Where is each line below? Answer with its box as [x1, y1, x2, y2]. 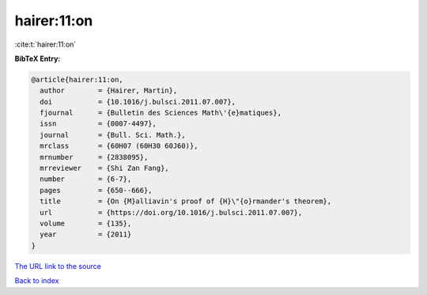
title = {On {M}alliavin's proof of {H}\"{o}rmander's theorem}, [40, 197, 332, 206]
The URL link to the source [14, 261, 102, 270]
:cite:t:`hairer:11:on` [14, 40, 77, 49]
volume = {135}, [40, 219, 132, 228]
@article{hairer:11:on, [31, 75, 124, 84]
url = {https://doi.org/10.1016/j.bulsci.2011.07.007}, [40, 208, 303, 217]
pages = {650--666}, [40, 186, 153, 195]
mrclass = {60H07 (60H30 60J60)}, [40, 142, 198, 150]
